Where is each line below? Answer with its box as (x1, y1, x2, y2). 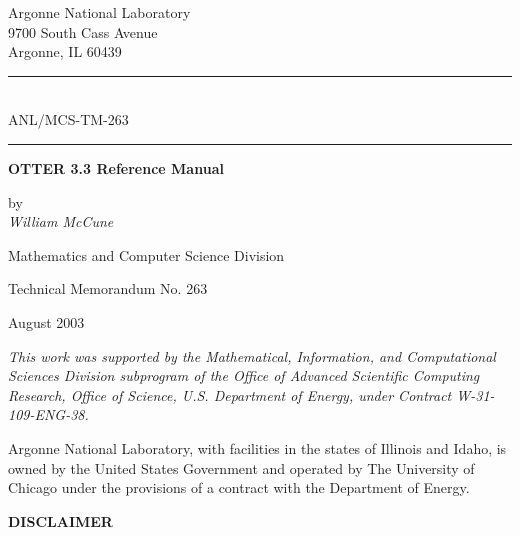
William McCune (8, 211, 114, 232)
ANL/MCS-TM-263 (8, 109, 129, 130)
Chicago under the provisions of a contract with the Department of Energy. (8, 477, 470, 498)
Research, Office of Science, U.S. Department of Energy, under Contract (8, 384, 452, 405)
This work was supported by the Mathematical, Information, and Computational (8, 345, 496, 366)
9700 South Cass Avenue (8, 21, 158, 42)
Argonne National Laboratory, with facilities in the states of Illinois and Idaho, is (8, 437, 507, 458)
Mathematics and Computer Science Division (8, 244, 285, 265)
